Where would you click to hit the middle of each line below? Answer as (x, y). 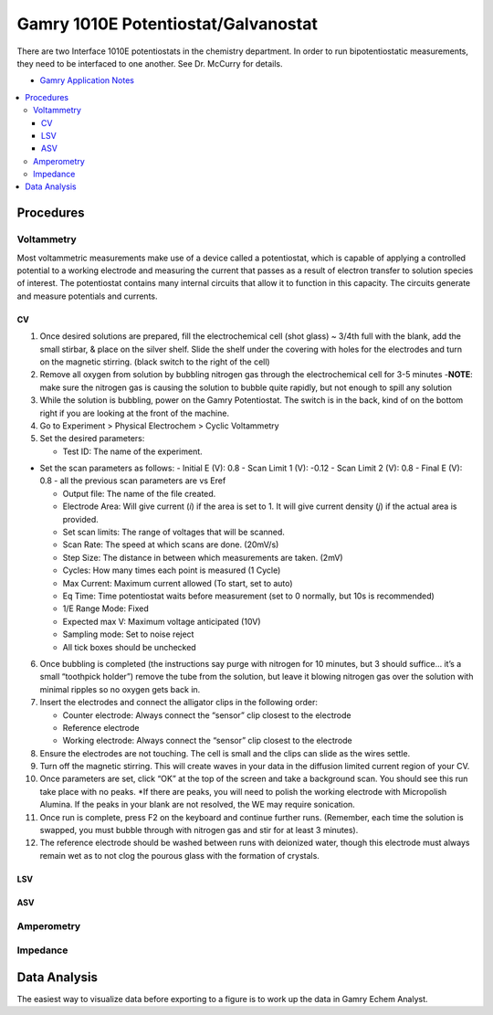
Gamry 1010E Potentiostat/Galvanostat (168, 24)
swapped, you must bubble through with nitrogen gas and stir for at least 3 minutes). (199, 830)
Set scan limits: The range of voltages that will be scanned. (173, 532)
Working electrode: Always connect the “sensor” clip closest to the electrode (208, 741)
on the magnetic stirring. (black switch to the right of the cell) (155, 362)
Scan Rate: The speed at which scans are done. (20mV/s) (171, 545)
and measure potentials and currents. (88, 296)
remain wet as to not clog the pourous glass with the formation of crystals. (179, 855)
